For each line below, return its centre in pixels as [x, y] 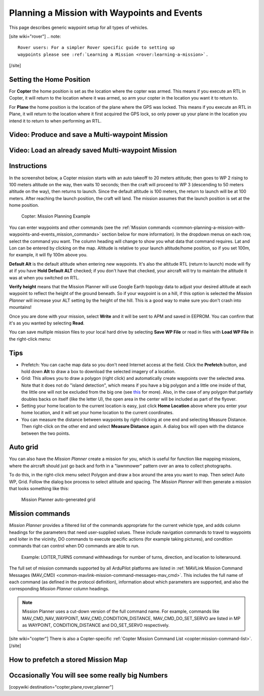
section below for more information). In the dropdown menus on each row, [177, 234]
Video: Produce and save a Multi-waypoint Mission [88, 135]
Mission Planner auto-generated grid [58, 499]
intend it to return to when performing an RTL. [55, 121]
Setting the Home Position [50, 79]
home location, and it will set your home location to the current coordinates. [97, 413]
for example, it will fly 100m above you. [48, 255]
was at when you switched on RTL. [44, 277]
